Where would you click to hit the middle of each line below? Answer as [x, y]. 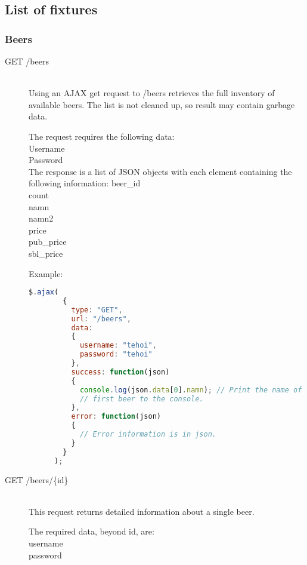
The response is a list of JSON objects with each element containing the [160, 171]
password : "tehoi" [116, 354]
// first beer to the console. [142, 399]
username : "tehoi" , [118, 346]
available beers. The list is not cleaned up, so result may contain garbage [162, 104]
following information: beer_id [85, 183]
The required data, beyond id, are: [92, 531]
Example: [46, 273]
